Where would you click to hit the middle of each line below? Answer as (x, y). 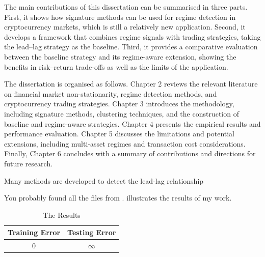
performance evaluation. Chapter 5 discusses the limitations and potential (120, 134)
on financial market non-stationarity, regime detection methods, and (111, 93)
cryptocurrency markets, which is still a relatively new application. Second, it (125, 27)
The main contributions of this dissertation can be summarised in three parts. (126, 7)
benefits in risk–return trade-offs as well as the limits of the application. (116, 66)
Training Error (34, 232)
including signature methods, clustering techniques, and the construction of (122, 113)
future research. (29, 163)
